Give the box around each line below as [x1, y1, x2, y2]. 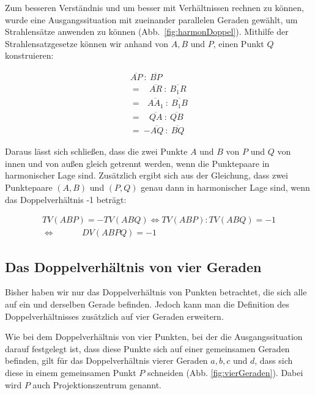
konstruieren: [5, 49, 54, 62]
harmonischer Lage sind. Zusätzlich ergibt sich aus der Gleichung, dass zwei [5, 169, 288, 182]
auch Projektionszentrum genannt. [32, 378, 161, 391]
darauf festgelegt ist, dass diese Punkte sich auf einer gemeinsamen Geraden [5, 342, 290, 355]
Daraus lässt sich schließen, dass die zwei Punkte [5, 145, 188, 158]
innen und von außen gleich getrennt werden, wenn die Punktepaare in [5, 157, 270, 169]
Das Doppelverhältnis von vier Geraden [5, 257, 262, 276]
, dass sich [254, 354, 293, 367]
